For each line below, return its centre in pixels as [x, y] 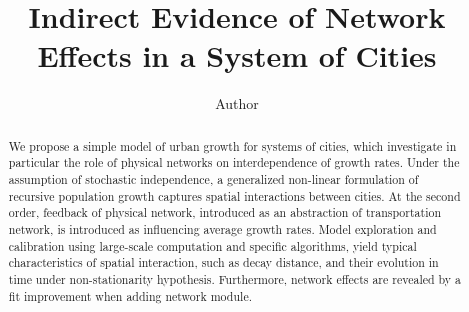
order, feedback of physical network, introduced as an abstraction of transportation [225, 212]
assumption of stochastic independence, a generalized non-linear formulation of [213, 179]
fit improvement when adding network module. [130, 295]
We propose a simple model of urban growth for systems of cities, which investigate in [232, 145]
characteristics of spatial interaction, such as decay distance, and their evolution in [223, 262]
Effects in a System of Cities [237, 55]
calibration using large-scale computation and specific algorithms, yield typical [212, 245]
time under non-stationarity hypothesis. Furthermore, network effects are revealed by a [234, 278]
